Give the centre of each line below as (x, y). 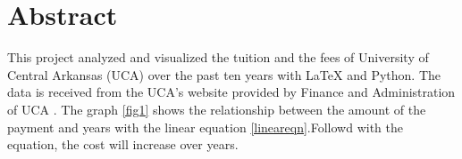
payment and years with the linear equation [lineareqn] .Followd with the (205, 127)
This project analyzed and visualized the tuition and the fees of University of (218, 57)
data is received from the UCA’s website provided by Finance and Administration (231, 92)
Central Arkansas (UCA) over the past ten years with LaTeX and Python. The (224, 74)
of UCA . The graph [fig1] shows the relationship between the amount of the (217, 109)
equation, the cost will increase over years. (123, 144)
